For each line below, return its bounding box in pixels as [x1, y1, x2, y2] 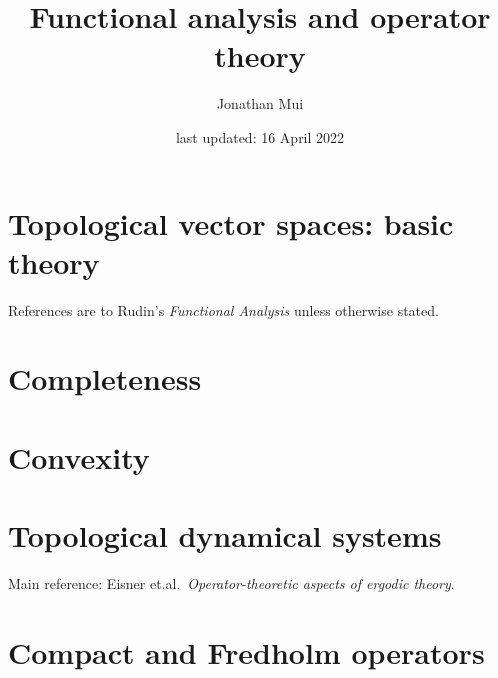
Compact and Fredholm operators [8, 631, 485, 672]
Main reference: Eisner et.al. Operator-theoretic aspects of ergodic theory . [8, 573, 455, 594]
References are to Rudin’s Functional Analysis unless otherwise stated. [8, 299, 439, 320]
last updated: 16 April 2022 [175, 126, 345, 147]
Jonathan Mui [216, 93, 304, 114]
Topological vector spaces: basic [8, 202, 454, 243]
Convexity [8, 436, 150, 477]
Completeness [8, 358, 202, 399]
